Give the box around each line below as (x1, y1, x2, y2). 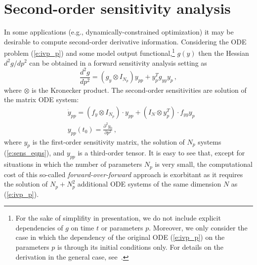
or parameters (101, 222, 143, 232)
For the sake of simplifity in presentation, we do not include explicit (15, 213, 221, 223)
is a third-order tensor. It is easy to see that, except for (78, 148, 245, 158)
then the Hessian (198, 47, 249, 58)
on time (71, 222, 94, 232)
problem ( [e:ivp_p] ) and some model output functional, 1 (4, 46, 175, 58)
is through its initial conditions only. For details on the (57, 242, 223, 252)
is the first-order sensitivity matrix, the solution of (32, 136, 185, 147)
